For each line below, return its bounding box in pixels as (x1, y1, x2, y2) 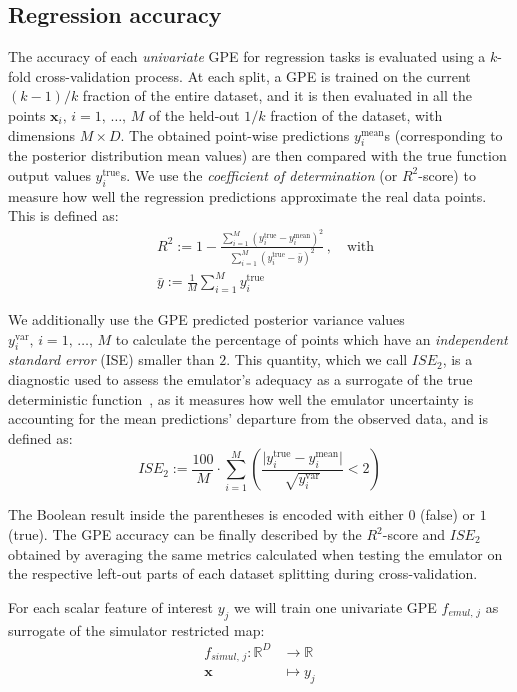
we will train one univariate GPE (234, 596, 437, 617)
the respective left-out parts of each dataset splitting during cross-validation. (8, 563, 478, 584)
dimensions (8, 124, 76, 145)
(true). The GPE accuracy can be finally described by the (8, 524, 362, 545)
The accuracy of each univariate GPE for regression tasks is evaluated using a (8, 46, 486, 67)
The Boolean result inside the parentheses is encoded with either (8, 504, 404, 525)
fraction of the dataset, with (270, 104, 443, 125)
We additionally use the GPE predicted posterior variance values (8, 309, 405, 330)
